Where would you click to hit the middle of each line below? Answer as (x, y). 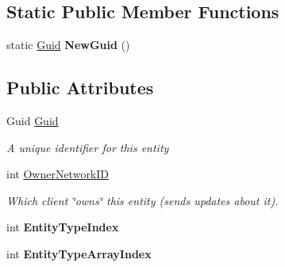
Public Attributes (80, 88)
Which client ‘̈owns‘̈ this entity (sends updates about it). (142, 200)
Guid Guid (33, 120)
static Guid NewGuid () (68, 45)
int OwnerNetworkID (58, 174)
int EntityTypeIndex (63, 227)
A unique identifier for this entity (88, 147)
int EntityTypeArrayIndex (79, 253)
